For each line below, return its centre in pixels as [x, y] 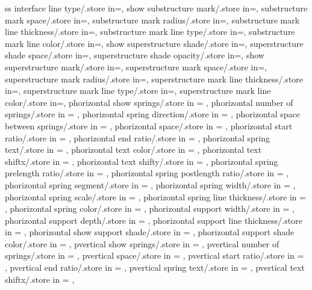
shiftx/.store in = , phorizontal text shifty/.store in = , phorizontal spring [142, 161]
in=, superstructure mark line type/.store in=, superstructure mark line [138, 91]
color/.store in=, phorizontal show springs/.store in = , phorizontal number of [149, 102]
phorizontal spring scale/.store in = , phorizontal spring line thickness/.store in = [156, 196]
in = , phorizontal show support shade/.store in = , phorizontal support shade [150, 232]
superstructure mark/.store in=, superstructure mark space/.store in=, [136, 66]
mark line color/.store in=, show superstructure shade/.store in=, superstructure [154, 43]
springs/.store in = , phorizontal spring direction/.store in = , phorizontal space [152, 114]
